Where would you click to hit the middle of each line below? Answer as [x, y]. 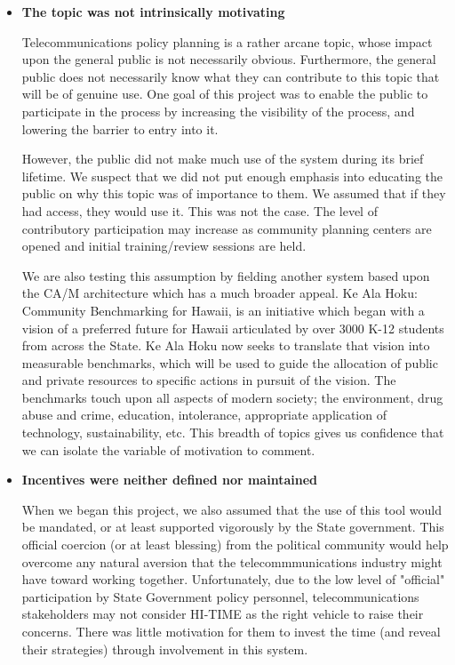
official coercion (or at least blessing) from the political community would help [235, 545]
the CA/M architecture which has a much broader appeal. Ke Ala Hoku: [220, 293]
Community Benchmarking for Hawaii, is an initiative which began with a [223, 310]
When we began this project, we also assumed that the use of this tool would [231, 509]
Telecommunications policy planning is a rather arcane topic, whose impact [227, 41]
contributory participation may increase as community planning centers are [227, 228]
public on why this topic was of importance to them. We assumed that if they [234, 193]
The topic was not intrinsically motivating [153, 12]
